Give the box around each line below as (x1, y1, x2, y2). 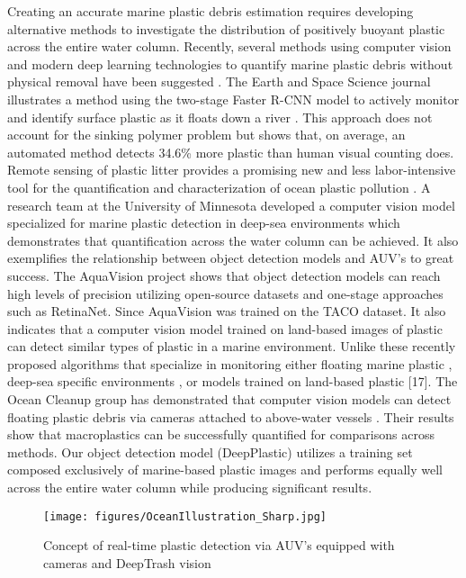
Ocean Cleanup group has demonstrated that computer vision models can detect (7, 390, 452, 409)
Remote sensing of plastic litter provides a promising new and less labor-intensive (7, 160, 456, 179)
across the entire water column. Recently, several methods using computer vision (7, 37, 452, 56)
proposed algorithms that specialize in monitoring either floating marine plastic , (7, 354, 453, 373)
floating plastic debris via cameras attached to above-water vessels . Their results (7, 407, 454, 426)
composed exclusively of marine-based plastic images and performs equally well (7, 460, 443, 479)
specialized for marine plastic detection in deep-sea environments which (7, 213, 400, 232)
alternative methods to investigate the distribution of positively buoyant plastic (7, 19, 445, 38)
